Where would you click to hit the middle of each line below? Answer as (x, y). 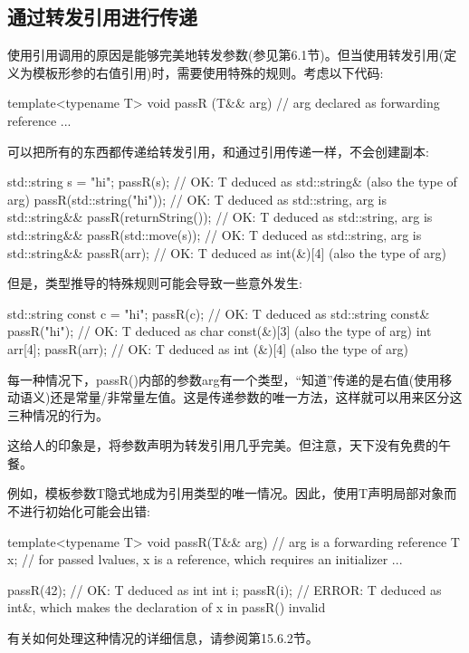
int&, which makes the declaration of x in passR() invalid (167, 607)
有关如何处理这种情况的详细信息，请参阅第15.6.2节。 (163, 638)
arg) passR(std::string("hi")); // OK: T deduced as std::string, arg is (197, 199)
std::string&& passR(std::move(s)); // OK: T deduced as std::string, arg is (215, 234)
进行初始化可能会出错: (85, 511)
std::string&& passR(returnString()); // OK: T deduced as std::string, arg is (220, 217)
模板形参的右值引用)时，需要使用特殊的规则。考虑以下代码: (208, 72)
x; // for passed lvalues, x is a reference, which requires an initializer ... (205, 559)
